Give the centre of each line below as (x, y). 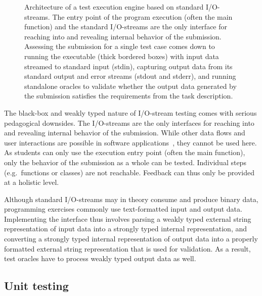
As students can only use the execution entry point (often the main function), (125, 152)
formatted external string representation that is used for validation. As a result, (127, 248)
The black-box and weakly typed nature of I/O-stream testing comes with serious (130, 112)
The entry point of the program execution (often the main (142, 16)
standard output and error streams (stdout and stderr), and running (130, 76)
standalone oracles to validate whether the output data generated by (130, 86)
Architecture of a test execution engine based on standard (114, 7)
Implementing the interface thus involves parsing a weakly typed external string (128, 218)
